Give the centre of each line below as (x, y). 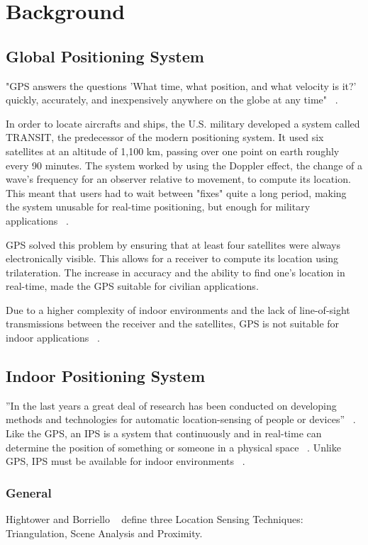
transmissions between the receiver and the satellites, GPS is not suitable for (173, 324)
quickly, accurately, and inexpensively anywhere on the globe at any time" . (172, 100)
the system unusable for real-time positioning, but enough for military (158, 207)
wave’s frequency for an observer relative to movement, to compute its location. (178, 179)
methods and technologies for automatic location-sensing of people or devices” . (181, 419)
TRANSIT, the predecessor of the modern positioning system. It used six (165, 137)
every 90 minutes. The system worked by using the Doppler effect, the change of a (184, 165)
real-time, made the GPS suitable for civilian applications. (132, 286)
